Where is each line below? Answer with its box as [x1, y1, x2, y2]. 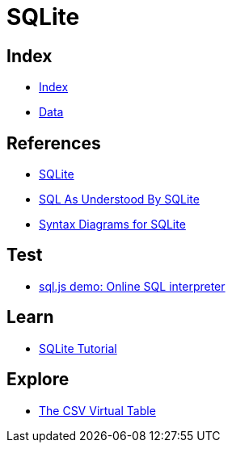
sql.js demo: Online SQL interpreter [39, 279, 226, 293]
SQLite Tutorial [39, 341, 117, 355]
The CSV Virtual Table [39, 403, 156, 418]
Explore [6, 369, 70, 390]
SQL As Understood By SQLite [39, 192, 200, 207]
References [6, 132, 101, 153]
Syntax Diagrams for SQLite [39, 217, 186, 232]
